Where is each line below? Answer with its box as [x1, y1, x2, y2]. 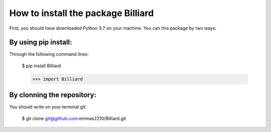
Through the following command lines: [9, 51, 89, 57]
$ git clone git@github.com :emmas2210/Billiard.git [22, 115, 126, 121]
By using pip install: [9, 38, 72, 47]
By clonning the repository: [9, 91, 96, 99]
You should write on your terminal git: [9, 104, 87, 110]
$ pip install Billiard [22, 63, 61, 69]
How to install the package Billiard [9, 8, 154, 19]
